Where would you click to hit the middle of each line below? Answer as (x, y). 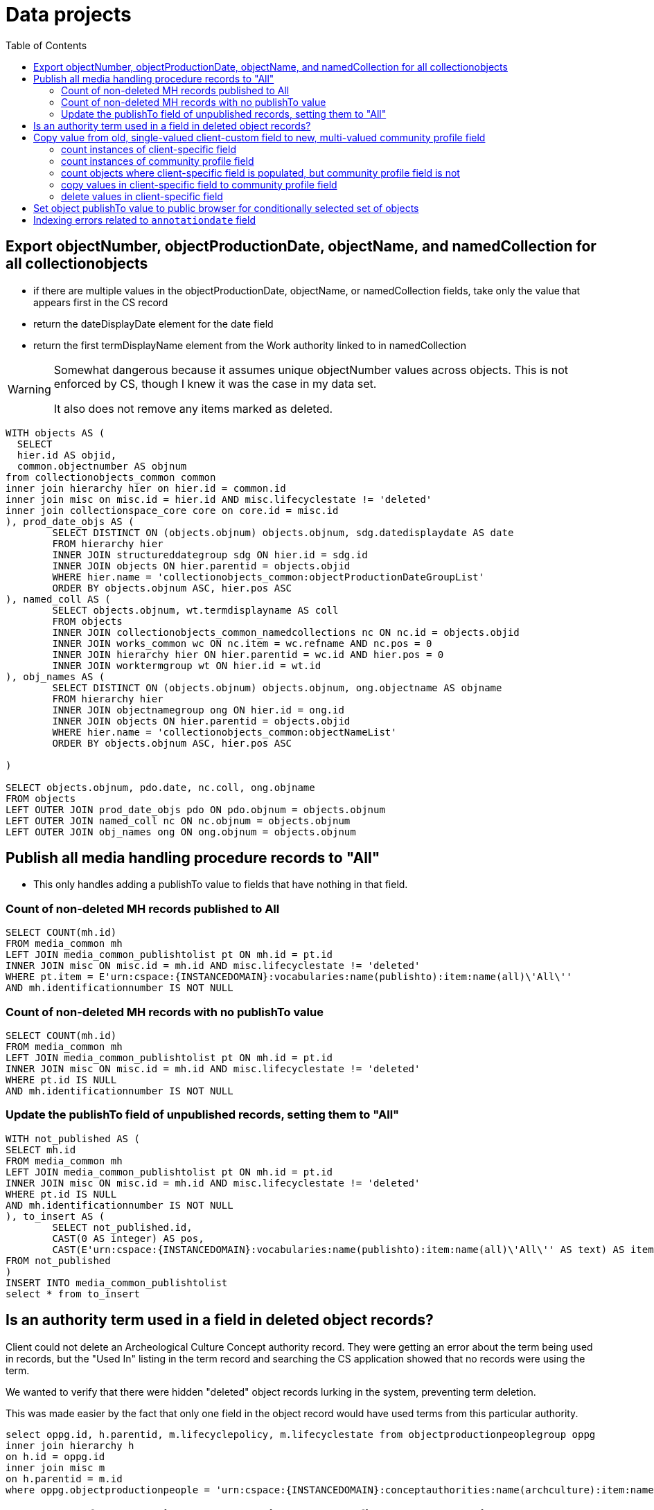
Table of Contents (46, 45)
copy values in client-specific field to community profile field (199, 184)
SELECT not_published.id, (122, 1227)
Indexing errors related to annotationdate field (144, 220)
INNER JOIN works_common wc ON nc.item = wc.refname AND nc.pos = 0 (242, 643)
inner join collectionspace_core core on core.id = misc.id (172, 510)
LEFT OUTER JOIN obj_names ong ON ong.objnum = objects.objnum (181, 832)
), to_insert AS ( (55, 1216)
